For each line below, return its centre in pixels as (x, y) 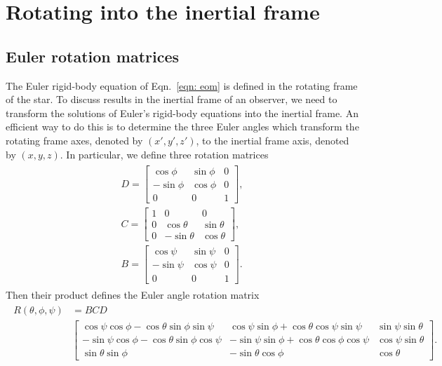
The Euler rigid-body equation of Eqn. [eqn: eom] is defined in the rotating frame (182, 85)
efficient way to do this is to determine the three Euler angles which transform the (182, 127)
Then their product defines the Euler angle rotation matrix (133, 294)
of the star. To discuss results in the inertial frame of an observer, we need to (172, 99)
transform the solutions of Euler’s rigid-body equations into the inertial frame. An (182, 113)
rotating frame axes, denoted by (74, 140)
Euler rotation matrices (93, 56)
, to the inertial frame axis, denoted (273, 140)
